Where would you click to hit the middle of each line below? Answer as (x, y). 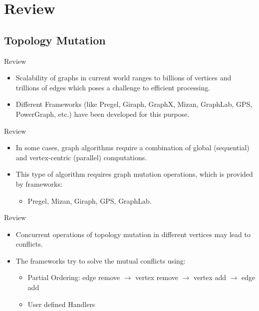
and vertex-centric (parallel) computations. (81, 157)
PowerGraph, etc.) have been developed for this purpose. (103, 114)
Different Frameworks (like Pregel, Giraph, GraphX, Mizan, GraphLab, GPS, (134, 104)
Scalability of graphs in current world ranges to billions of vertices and (124, 78)
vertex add (210, 277)
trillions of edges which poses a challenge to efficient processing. (113, 87)
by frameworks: (39, 183)
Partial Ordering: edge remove (74, 277)
